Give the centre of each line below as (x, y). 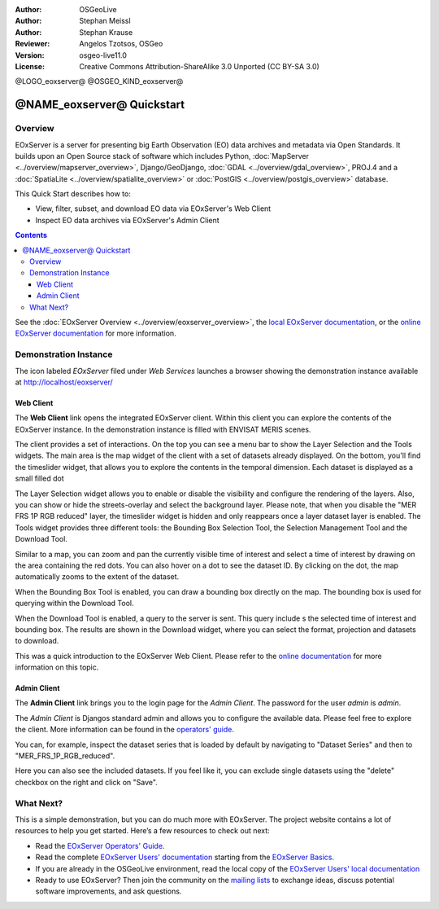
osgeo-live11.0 (103, 55)
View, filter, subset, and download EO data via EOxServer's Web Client (153, 209)
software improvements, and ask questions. (109, 891)
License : (30, 66)
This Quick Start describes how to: (73, 194)
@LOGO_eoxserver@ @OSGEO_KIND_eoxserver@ (99, 81)
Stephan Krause (106, 32)
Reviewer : (33, 44)
